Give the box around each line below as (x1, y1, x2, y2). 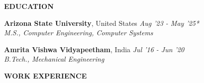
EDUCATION (4, 1, 54, 11)
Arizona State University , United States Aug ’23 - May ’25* (4, 17, 200, 28)
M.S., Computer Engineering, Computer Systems (4, 27, 153, 38)
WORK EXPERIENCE (4, 70, 87, 81)
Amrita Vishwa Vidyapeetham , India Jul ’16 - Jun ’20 (4, 44, 185, 54)
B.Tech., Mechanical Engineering (4, 54, 104, 64)
